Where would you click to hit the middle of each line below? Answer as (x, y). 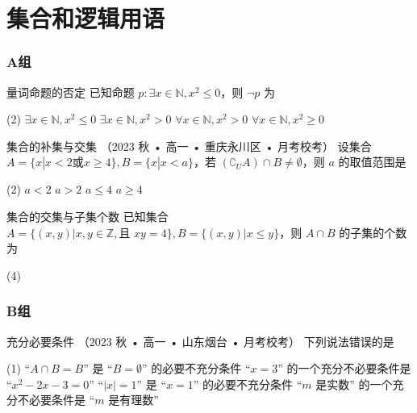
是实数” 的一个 (354, 384)
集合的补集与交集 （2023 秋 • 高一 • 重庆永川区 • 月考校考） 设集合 (189, 146)
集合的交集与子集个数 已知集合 (88, 216)
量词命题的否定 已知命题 (71, 92)
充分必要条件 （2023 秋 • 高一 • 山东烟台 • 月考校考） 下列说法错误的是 (200, 341)
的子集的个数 (373, 232)
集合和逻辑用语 (86, 18)
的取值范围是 (372, 162)
